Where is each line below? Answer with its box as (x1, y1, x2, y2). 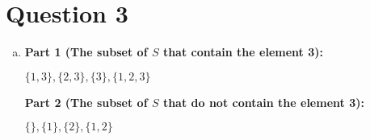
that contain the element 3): (162, 43, 323, 60)
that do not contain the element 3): (162, 93, 364, 110)
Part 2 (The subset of (24, 93, 148, 110)
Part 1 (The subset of (24, 43, 148, 60)
